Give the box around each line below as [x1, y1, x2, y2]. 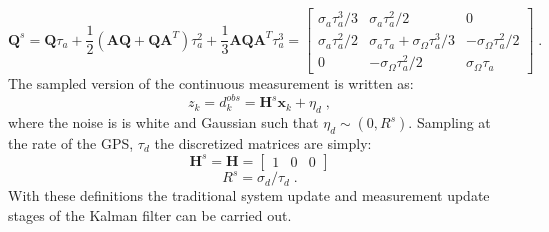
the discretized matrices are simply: [154, 133, 372, 154]
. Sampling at [408, 112, 491, 133]
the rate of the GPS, [8, 133, 134, 154]
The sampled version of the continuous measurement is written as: [8, 73, 414, 94]
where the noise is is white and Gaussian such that [8, 112, 319, 133]
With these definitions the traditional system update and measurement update [8, 185, 490, 206]
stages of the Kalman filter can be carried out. [8, 204, 292, 225]
